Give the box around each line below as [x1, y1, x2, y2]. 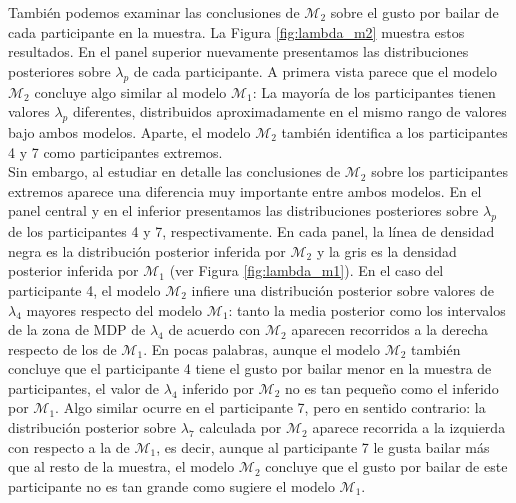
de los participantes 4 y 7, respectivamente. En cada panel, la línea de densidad [8, 221, 495, 242]
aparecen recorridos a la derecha [291, 319, 489, 340]
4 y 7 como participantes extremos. [8, 141, 223, 162]
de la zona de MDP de [8, 319, 146, 340]
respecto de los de [8, 338, 117, 359]
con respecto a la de [8, 436, 130, 457]
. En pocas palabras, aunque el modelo [143, 338, 380, 359]
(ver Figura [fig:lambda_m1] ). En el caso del [169, 260, 444, 281]
